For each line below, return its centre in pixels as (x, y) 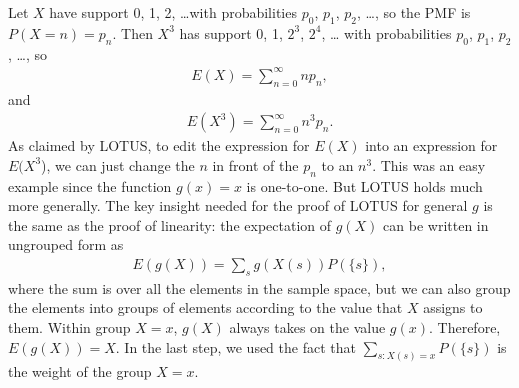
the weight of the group (80, 371)
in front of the (255, 164)
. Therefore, (465, 326)
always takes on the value (307, 326)
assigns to (453, 307)
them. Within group (69, 326)
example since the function (90, 185)
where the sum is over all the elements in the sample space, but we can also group (259, 287)
